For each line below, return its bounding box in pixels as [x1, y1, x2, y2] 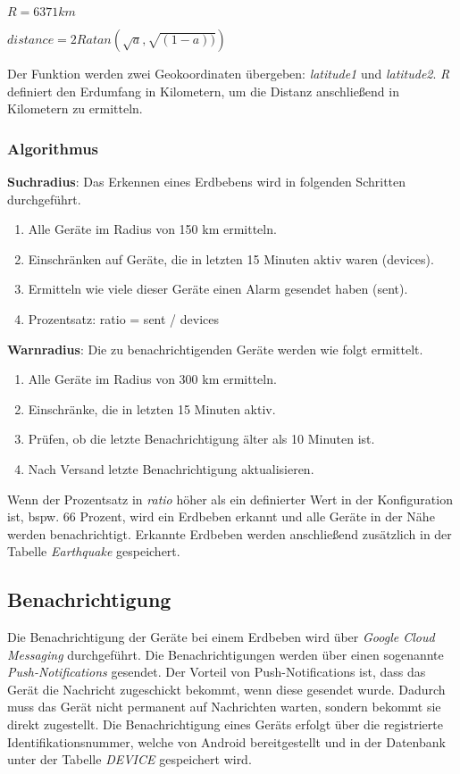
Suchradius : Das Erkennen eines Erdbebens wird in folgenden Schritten [7, 172, 406, 190]
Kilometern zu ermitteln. [7, 99, 143, 118]
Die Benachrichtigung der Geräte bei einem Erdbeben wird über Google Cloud [7, 628, 435, 646]
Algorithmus [7, 137, 99, 159]
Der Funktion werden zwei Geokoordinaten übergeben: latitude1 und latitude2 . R [7, 64, 450, 82]
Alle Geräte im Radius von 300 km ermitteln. [28, 370, 277, 388]
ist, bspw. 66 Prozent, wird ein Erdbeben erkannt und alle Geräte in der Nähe [7, 507, 435, 526]
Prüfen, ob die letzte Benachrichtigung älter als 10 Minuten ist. [28, 429, 375, 448]
